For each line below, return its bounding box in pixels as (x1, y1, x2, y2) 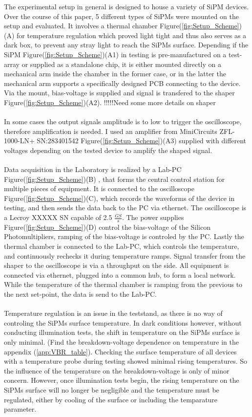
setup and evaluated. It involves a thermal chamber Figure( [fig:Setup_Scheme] (4, 21, 239, 31)
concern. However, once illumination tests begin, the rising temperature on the (4, 375, 239, 385)
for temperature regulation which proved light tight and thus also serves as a (17, 30, 247, 40)
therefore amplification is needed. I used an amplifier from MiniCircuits (4, 126, 217, 136)
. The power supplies (122, 212, 184, 222)
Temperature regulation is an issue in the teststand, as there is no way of (4, 308, 223, 318)
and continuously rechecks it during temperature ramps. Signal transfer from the (4, 250, 246, 261)
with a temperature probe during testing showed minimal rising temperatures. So (4, 356, 247, 366)
